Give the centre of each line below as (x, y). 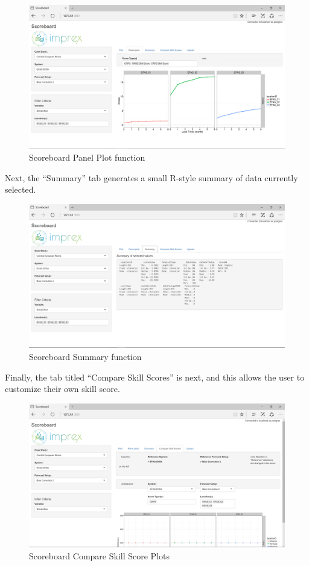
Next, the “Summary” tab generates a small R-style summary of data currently (151, 177)
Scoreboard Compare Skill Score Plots (100, 555)
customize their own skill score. (62, 389)
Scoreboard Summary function (85, 356)
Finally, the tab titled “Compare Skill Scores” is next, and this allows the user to (155, 377)
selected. (21, 189)
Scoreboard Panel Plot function (87, 157)
